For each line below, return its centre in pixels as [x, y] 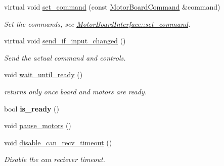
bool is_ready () [32, 108]
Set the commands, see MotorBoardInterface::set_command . [97, 23]
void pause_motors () [38, 125]
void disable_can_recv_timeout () [58, 142]
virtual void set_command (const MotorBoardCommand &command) [112, 7]
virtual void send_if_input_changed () [65, 41]
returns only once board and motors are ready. [75, 91]
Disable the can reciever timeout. [55, 159]
